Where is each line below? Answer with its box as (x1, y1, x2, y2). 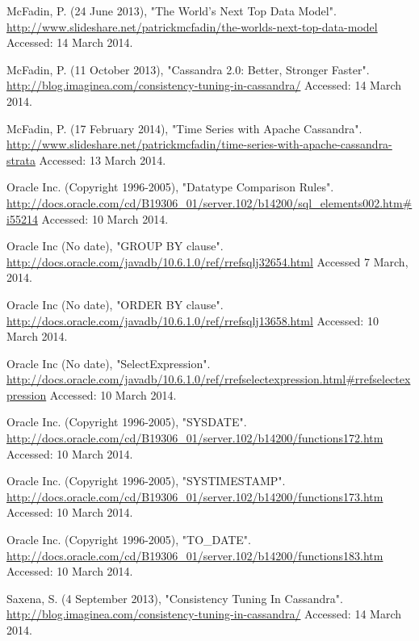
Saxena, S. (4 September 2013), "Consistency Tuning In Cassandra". (6, 589, 343, 606)
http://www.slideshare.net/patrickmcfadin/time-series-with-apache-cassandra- (6, 136, 392, 153)
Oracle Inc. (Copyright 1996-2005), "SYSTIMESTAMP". (6, 472, 286, 489)
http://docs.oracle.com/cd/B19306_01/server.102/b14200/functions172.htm (6, 429, 383, 446)
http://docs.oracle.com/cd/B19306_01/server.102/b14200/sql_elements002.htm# (6, 194, 413, 211)
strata (6, 151, 36, 168)
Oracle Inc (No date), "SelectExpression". (6, 354, 211, 371)
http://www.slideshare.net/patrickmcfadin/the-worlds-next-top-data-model (6, 18, 378, 35)
